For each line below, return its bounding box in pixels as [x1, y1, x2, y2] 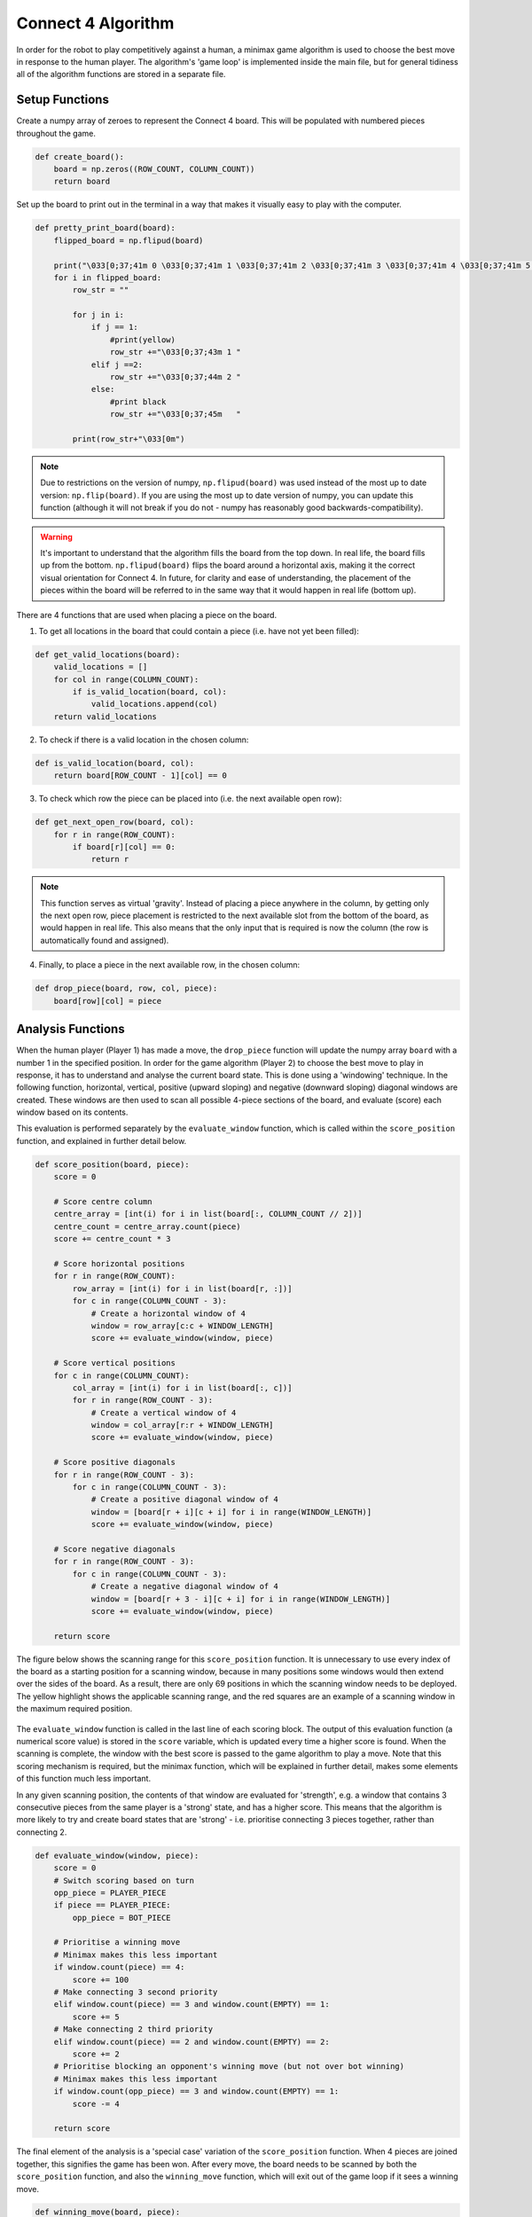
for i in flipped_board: [53, 272, 162, 283]
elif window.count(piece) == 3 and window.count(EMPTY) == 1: [53, 2000, 330, 2009]
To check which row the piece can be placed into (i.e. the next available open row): [38, 794, 342, 804]
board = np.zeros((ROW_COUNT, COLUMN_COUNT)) [53, 164, 255, 174]
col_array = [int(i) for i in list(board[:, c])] [72, 1383, 293, 1392]
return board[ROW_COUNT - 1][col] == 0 [53, 771, 228, 780]
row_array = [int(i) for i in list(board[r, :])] [72, 1283, 293, 1294]
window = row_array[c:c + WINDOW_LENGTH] [90, 1320, 274, 1330]
